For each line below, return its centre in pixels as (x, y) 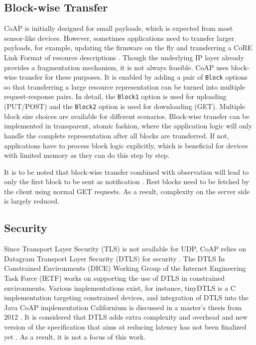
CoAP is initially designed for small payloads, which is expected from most (119, 28)
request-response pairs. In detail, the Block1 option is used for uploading (115, 96)
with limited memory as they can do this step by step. (87, 155)
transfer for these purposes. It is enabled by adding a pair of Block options (133, 77)
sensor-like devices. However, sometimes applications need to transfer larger (119, 38)
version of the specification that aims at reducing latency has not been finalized (125, 327)
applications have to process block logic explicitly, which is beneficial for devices (126, 145)
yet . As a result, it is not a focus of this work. (75, 336)
